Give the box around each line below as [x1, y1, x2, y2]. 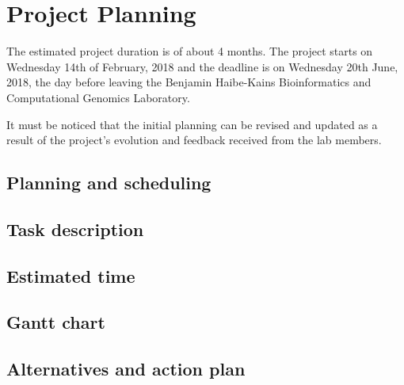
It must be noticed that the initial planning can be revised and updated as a [6, 116, 378, 132]
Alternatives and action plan [6, 356, 246, 381]
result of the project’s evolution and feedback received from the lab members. [6, 132, 382, 148]
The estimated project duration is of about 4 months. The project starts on [6, 43, 373, 59]
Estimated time [6, 263, 135, 288]
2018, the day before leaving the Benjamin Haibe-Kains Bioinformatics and [6, 74, 372, 90]
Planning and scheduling [6, 170, 212, 195]
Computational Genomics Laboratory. [6, 89, 190, 105]
